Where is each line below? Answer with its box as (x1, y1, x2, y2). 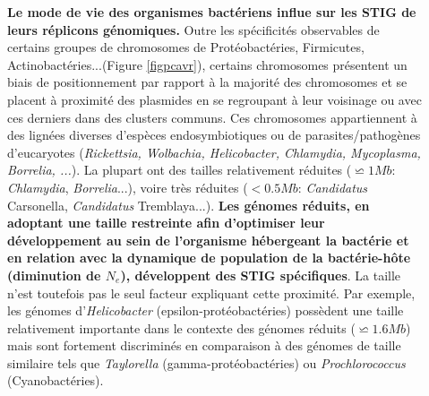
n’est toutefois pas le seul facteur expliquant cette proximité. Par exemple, (7, 283, 416, 302)
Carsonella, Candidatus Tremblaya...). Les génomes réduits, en (7, 195, 370, 214)
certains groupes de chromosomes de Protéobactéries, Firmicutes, (7, 38, 365, 56)
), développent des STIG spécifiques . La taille (120, 265, 401, 284)
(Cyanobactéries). (7, 371, 104, 390)
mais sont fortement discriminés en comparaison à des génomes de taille (7, 336, 401, 355)
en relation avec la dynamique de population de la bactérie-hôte (7, 248, 411, 267)
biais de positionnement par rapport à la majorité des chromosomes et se (7, 73, 408, 91)
